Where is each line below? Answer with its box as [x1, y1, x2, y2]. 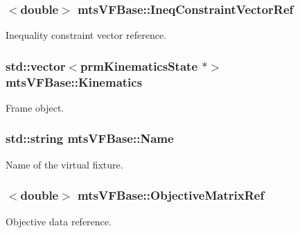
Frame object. [6, 100, 64, 114]
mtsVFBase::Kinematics [6, 73, 143, 90]
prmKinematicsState [80, 57, 198, 74]
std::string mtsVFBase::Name [6, 130, 174, 147]
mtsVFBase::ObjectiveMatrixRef [78, 187, 265, 204]
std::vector [6, 57, 66, 74]
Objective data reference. [6, 214, 112, 228]
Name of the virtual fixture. [6, 157, 123, 171]
